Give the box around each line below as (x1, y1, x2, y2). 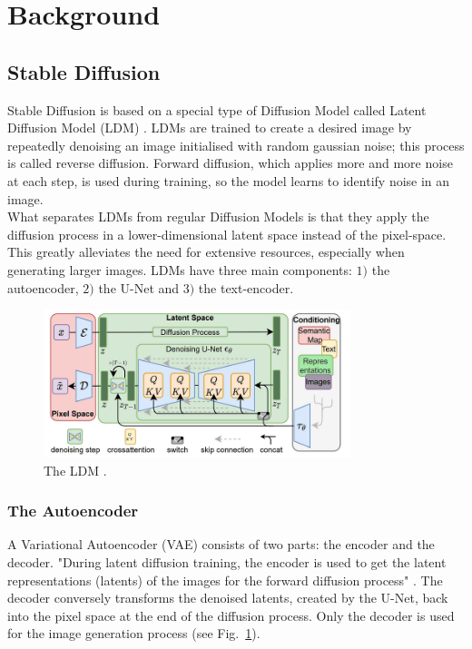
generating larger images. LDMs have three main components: (7, 260, 352, 279)
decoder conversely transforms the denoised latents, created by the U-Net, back (7, 588, 448, 607)
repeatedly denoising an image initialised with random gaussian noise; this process (7, 135, 465, 154)
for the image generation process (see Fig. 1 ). (7, 624, 261, 643)
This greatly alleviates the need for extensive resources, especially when (7, 242, 405, 261)
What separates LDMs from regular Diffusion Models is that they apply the (7, 207, 429, 226)
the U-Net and (98, 278, 180, 297)
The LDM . (44, 460, 107, 479)
